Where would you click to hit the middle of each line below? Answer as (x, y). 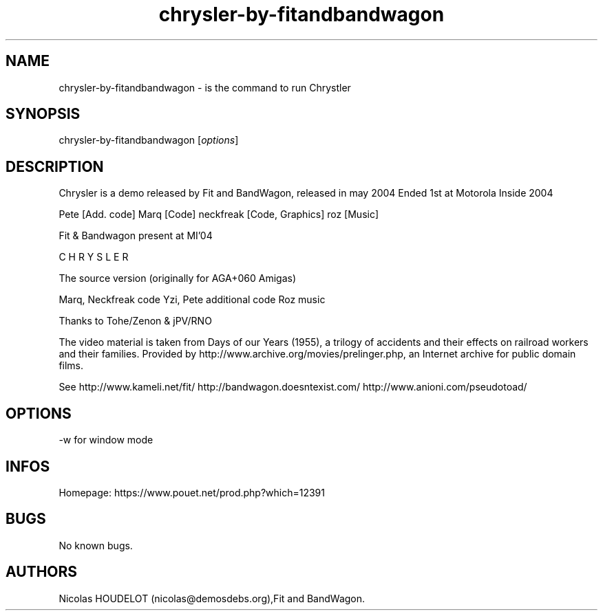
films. (71, 366)
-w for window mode (106, 440)
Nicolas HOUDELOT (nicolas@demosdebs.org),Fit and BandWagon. (212, 598)
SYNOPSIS (43, 114)
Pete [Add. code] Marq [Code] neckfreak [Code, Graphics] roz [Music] (219, 214)
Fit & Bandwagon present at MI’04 (136, 236)
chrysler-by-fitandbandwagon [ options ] (149, 140)
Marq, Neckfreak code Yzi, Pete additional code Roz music (192, 300)
